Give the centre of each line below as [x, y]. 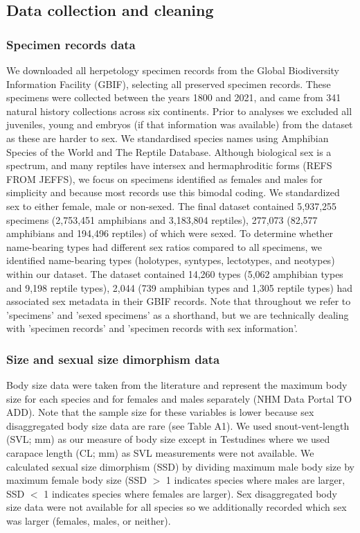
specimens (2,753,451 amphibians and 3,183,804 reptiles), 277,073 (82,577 [162, 219]
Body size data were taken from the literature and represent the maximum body [177, 385]
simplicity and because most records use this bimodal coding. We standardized [173, 192]
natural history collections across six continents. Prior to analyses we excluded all [179, 111]
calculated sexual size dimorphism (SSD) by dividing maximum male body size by [180, 466]
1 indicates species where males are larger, [255, 480]
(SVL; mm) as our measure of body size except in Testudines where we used [168, 439]
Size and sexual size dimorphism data [113, 359]
